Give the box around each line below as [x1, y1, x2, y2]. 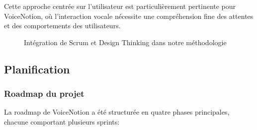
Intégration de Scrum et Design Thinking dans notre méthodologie [24, 37, 227, 47]
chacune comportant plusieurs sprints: [4, 116, 120, 127]
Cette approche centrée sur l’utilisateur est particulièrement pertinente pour [4, 1, 236, 11]
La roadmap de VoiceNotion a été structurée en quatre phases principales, [4, 107, 230, 117]
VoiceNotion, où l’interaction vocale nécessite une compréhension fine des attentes [4, 10, 254, 21]
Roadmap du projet [4, 87, 85, 100]
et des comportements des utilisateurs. [4, 20, 121, 31]
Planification [4, 61, 70, 76]
